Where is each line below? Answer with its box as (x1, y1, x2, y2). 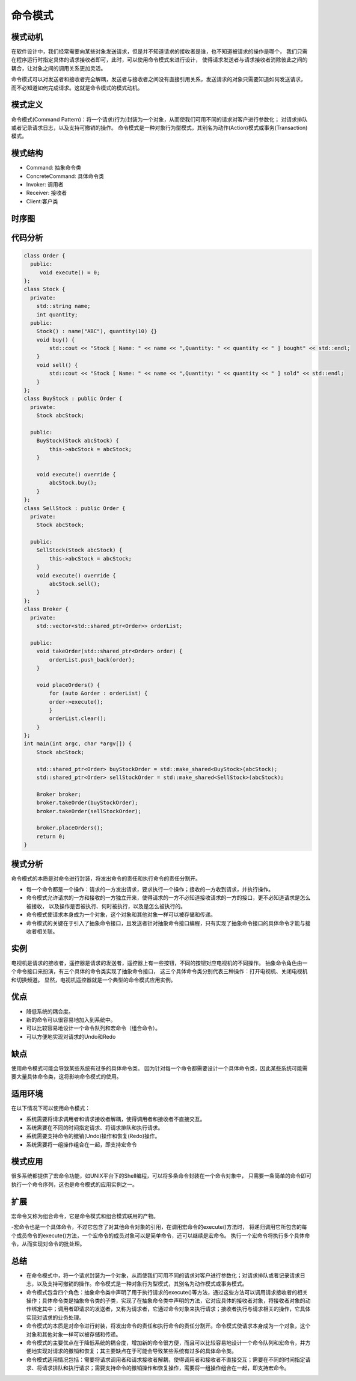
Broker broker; (36, 791, 81, 798)
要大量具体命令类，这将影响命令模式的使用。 (11, 1073, 122, 1080)
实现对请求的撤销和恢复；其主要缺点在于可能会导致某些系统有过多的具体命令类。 (36, 1347, 237, 1355)
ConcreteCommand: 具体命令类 (26, 172, 105, 180)
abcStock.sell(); (49, 580, 100, 588)
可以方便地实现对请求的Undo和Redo (26, 1033, 116, 1040)
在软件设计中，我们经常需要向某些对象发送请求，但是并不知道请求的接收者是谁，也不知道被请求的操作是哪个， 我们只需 (11, 48, 308, 55)
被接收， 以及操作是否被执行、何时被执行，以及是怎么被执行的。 (26, 902, 186, 909)
